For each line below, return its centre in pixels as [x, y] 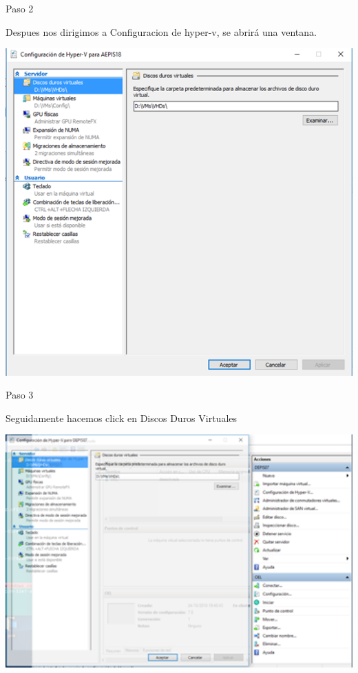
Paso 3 [20, 395]
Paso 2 [20, 8]
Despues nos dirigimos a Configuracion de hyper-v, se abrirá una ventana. [161, 31]
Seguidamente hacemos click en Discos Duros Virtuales [122, 418]
